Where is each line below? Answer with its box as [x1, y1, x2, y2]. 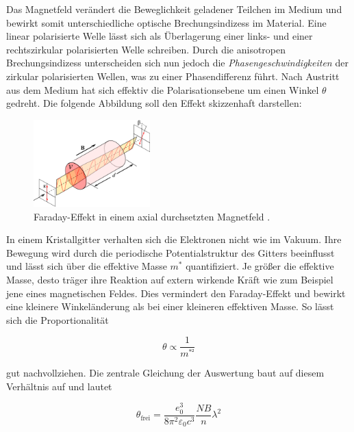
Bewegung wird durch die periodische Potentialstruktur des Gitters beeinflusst [6, 245, 335, 259]
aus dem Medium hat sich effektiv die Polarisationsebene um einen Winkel [6, 82, 319, 97]
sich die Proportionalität [6, 312, 109, 327]
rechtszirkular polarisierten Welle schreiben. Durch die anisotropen [6, 42, 286, 56]
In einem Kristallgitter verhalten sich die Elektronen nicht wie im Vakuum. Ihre [6, 232, 342, 246]
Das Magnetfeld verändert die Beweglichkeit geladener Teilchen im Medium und [6, 2, 342, 16]
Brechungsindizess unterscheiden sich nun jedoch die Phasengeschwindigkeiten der [6, 55, 349, 70]
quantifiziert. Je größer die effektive [186, 259, 334, 273]
